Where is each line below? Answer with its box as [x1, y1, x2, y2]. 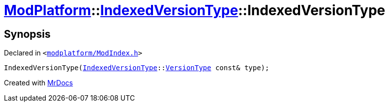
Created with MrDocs [4, 79, 73, 87]
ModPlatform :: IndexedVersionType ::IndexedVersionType [4, 2, 386, 19]
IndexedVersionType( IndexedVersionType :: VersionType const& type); [4, 64, 269, 72]
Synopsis [4, 27, 51, 40]
